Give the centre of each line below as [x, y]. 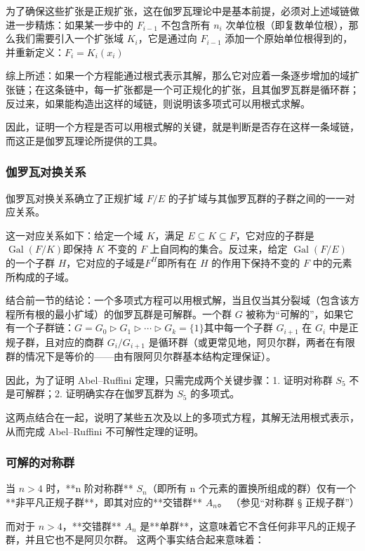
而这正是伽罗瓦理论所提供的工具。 [84, 140]
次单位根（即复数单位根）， [287, 24]
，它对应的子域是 [106, 262]
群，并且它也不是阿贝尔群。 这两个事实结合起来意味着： [135, 539]
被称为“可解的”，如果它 [300, 313]
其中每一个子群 [238, 327]
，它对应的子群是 [275, 235]
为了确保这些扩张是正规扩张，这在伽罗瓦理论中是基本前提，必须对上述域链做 [182, 11]
